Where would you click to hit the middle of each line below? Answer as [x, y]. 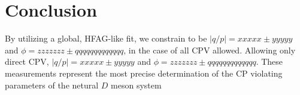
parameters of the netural [52, 85]
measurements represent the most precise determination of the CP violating [144, 73]
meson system [136, 85]
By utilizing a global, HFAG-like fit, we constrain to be [106, 38]
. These [269, 61]
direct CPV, [27, 61]
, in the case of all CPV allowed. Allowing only [210, 50]
